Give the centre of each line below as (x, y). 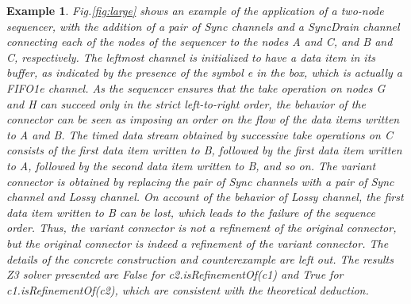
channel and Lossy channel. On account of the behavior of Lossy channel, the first (205, 197)
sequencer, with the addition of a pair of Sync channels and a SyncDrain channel (203, 26)
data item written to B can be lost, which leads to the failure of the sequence (191, 212)
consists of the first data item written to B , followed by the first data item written (204, 150)
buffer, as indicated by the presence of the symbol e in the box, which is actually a (204, 72)
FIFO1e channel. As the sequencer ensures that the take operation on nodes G (196, 87)
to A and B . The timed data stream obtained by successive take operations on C (200, 134)
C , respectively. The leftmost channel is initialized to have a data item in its (191, 57)
